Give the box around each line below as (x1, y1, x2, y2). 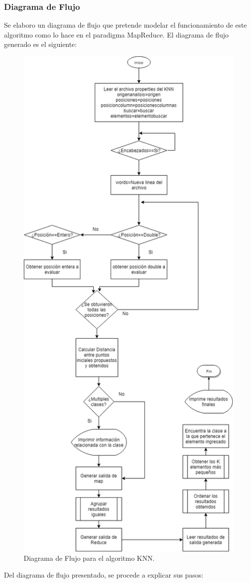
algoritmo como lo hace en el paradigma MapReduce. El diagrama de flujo (4, 29, 229, 39)
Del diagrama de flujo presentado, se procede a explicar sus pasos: (4, 569, 204, 580)
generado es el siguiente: (4, 39, 77, 49)
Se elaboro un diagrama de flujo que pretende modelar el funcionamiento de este (4, 20, 247, 30)
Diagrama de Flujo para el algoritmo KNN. (24, 553, 155, 563)
